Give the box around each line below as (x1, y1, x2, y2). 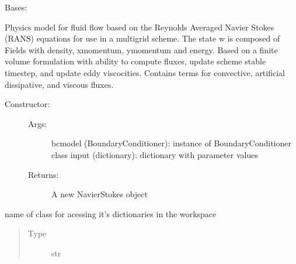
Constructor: (5, 98, 50, 110)
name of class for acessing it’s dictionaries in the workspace (5, 207, 217, 220)
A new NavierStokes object (51, 188, 148, 200)
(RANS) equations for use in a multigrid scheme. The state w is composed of (5, 32, 280, 44)
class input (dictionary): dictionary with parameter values (51, 148, 258, 160)
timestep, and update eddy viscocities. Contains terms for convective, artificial (5, 66, 285, 78)
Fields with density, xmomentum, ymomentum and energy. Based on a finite (5, 43, 278, 56)
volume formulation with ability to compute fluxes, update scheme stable (5, 55, 266, 67)
